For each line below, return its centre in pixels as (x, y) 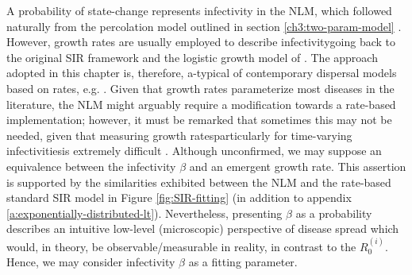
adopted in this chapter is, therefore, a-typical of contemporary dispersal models (202, 73)
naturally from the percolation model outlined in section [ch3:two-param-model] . (204, 26)
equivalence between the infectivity (91, 166)
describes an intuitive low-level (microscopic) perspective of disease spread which (203, 229)
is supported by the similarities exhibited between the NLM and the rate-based (199, 182)
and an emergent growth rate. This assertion (298, 166)
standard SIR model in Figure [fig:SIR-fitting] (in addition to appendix (179, 198)
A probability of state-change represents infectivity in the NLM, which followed (199, 10)
